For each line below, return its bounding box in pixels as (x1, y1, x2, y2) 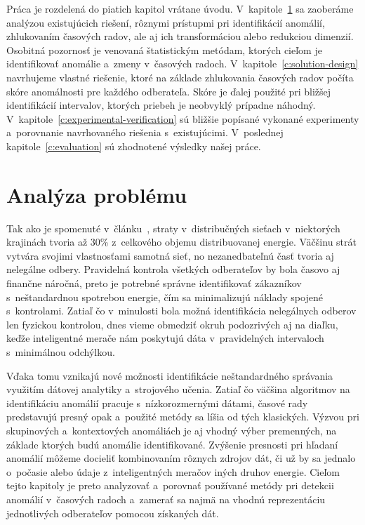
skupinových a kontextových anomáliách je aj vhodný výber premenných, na (6, 423, 337, 437)
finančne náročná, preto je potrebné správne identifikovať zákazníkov (6, 276, 302, 291)
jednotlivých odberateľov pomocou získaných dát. (6, 505, 219, 520)
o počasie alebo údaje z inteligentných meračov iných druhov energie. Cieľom (6, 464, 340, 479)
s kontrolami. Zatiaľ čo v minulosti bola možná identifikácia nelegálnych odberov (6, 303, 357, 318)
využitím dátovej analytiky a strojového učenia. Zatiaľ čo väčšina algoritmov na (6, 382, 350, 397)
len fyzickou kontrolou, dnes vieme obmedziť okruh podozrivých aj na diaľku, (6, 317, 338, 331)
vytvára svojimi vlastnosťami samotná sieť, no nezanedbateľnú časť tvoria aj (6, 248, 334, 262)
